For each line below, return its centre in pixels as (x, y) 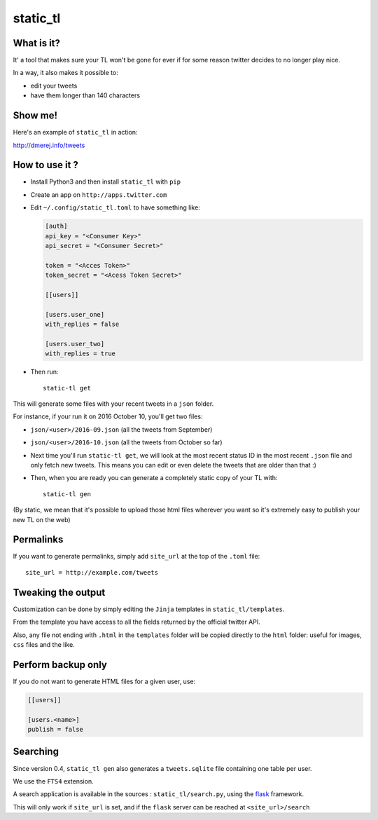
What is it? (37, 43)
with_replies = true (80, 354)
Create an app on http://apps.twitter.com (99, 194)
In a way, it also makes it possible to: (65, 73)
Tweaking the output (59, 592)
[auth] (56, 226)
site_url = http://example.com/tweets (92, 572)
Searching (36, 752)
